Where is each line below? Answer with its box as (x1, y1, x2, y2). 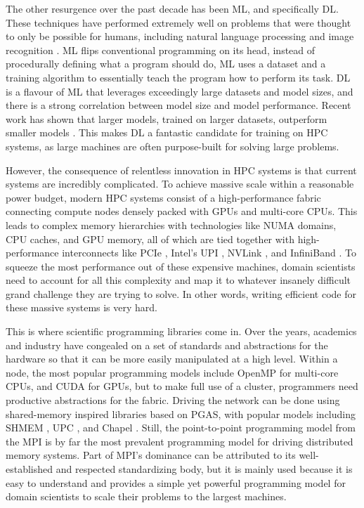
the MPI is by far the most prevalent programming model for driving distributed (6, 434, 353, 448)
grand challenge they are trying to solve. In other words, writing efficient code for (6, 286, 356, 301)
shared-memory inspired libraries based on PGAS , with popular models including (6, 406, 356, 421)
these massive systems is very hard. (6, 300, 158, 315)
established (6, 462, 53, 476)
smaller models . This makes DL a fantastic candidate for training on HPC (6, 125, 328, 140)
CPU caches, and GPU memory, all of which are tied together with (6, 231, 294, 246)
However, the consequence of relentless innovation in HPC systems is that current (6, 162, 357, 177)
